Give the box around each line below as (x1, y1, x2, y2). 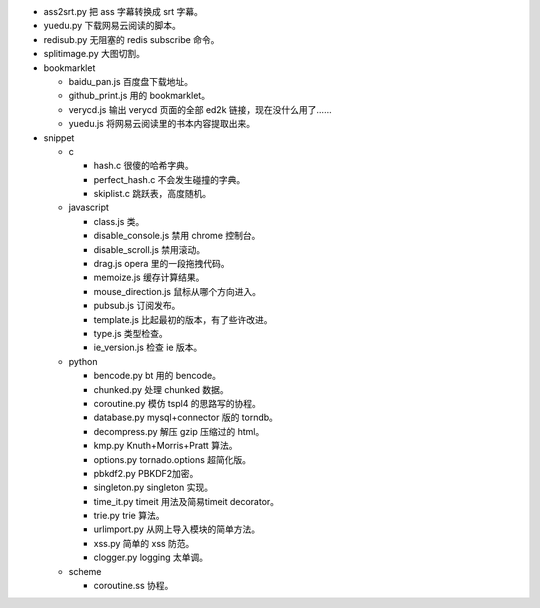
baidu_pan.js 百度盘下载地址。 (68, 75, 194, 87)
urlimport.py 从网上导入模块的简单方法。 (93, 523, 260, 535)
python (68, 355, 98, 367)
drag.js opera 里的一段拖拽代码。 (93, 258, 230, 270)
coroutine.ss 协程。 (93, 580, 174, 592)
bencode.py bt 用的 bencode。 (93, 370, 222, 382)
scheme (68, 565, 102, 577)
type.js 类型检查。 (93, 327, 169, 339)
